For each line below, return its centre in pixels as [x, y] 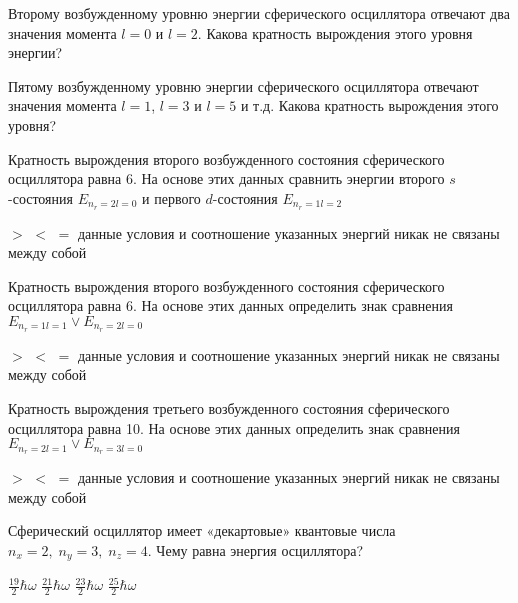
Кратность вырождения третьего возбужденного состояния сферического [229, 408]
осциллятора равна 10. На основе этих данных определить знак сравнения [234, 427]
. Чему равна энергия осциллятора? [255, 549]
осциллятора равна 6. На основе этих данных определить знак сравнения [231, 305]
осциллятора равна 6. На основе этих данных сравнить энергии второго [226, 178]
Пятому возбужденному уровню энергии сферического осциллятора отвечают [243, 85]
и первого [171, 197]
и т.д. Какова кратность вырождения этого [369, 105]
